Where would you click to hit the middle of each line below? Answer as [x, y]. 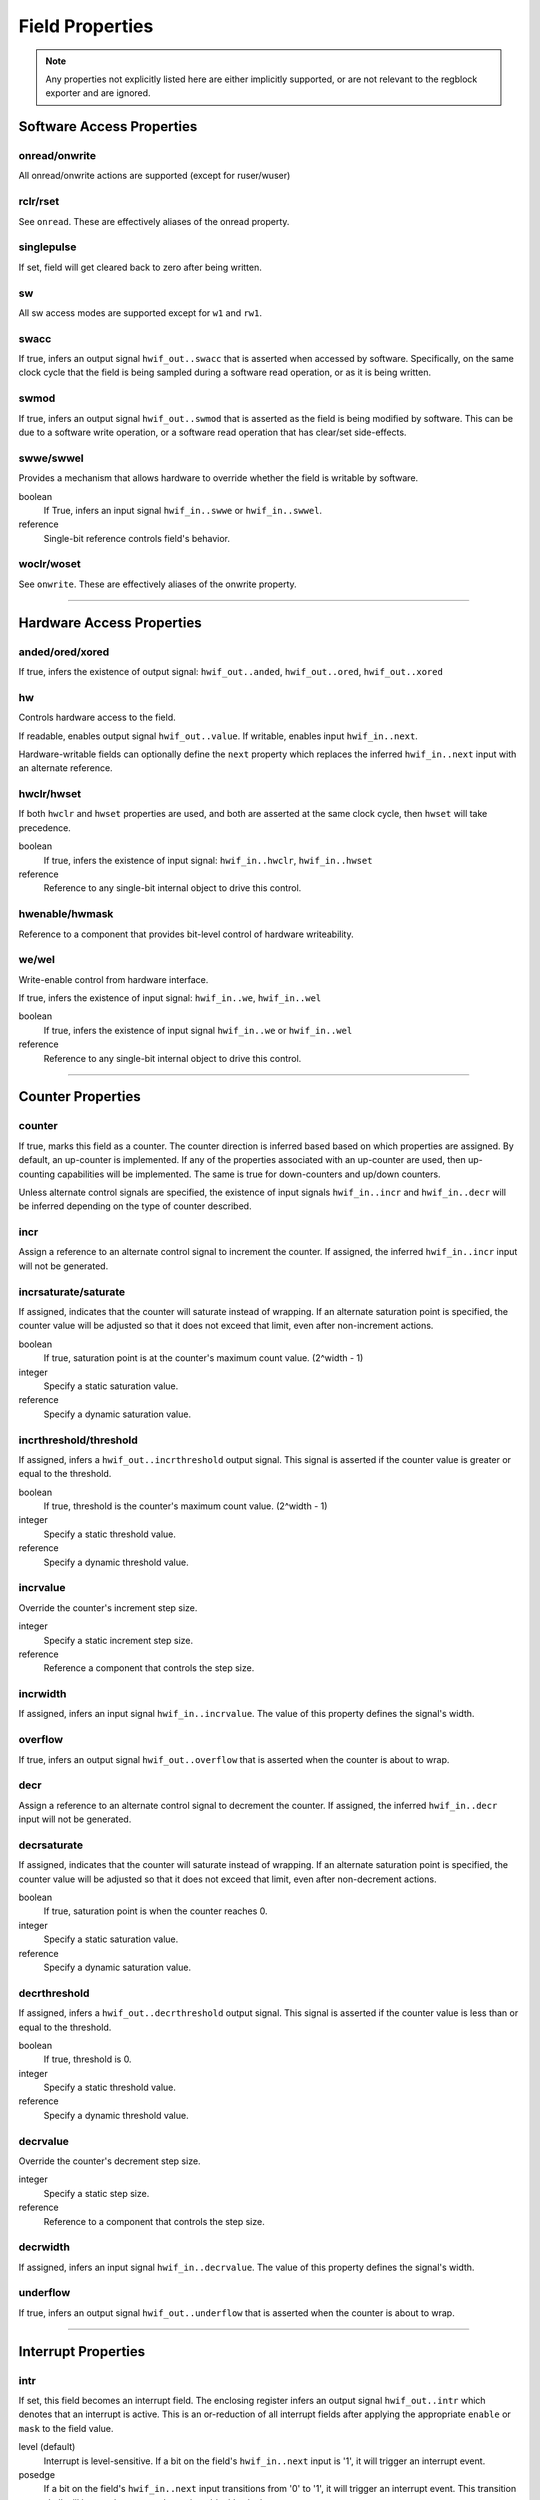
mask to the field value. [66, 2428]
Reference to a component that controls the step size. [154, 2221]
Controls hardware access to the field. [97, 717]
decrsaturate [51, 1845]
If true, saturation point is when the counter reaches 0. [156, 1911]
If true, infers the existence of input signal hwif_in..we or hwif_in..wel [198, 1030]
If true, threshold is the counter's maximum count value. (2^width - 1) [185, 1506]
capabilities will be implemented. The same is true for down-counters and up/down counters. [248, 1174]
